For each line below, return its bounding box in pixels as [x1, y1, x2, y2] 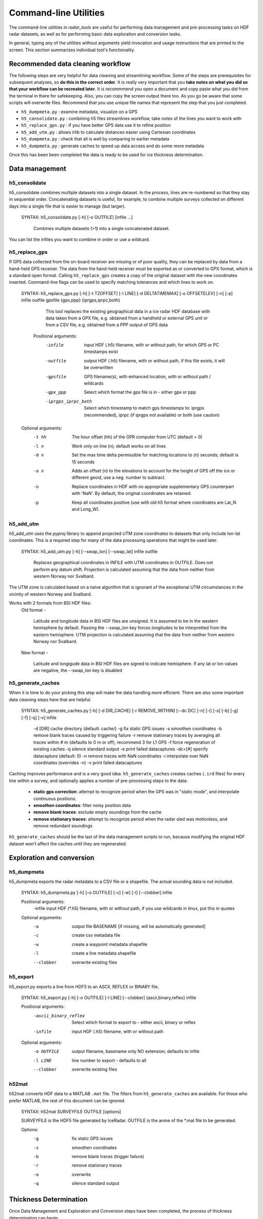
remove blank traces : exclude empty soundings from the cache [33, 809, 162, 815]
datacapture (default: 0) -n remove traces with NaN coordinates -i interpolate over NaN [33, 753, 209, 759]
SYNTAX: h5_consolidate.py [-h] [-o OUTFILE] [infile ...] [21, 215, 133, 220]
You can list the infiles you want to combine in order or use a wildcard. [9, 236, 150, 242]
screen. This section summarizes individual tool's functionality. [9, 47, 135, 53]
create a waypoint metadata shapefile [72, 941, 148, 947]
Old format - [21, 607, 46, 613]
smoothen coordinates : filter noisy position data [33, 802, 131, 808]
